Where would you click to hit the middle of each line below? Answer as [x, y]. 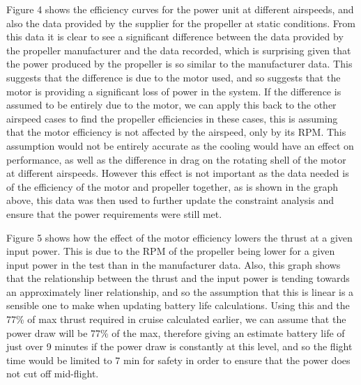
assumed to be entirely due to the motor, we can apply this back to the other [171, 105]
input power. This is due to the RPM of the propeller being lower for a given [171, 251]
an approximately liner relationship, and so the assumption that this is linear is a [180, 291]
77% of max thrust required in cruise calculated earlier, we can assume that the [176, 319]
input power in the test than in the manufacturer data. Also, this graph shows [174, 264]
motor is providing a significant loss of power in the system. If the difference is [174, 91]
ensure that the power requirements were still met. [114, 213]
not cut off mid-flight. [53, 374]
